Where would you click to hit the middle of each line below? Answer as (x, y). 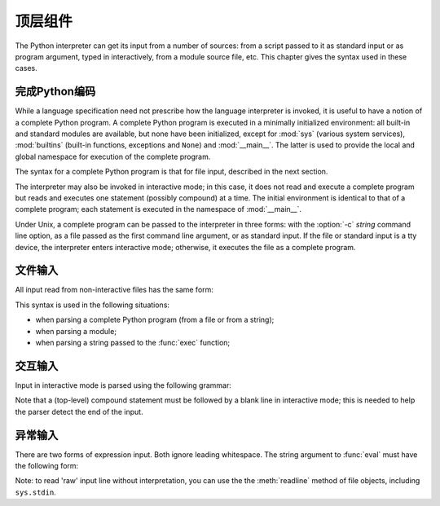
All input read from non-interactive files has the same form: (114, 290)
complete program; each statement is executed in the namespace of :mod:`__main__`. (158, 209)
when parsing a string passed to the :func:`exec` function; (133, 343)
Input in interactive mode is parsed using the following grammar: (123, 385)
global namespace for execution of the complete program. (113, 156)
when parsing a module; (76, 331)
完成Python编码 (55, 92)
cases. (26, 68)
